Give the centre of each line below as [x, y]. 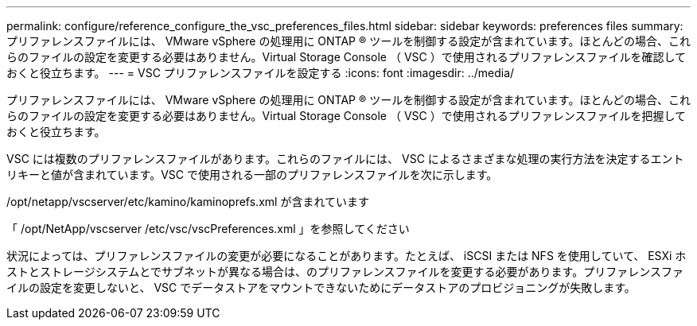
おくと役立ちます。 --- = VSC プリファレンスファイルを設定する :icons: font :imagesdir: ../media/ [261, 73]
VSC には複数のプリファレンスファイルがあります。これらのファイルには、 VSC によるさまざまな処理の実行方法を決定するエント [345, 159]
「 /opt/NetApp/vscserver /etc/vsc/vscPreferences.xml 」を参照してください [208, 229]
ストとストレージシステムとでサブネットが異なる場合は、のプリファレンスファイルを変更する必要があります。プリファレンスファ [345, 272]
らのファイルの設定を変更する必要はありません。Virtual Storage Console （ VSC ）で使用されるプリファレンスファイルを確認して [347, 57]
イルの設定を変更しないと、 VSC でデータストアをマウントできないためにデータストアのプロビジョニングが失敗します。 [321, 287]
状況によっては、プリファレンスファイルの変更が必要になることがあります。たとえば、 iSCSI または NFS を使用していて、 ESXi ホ [347, 256]
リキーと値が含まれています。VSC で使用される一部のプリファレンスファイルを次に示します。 [252, 175]
